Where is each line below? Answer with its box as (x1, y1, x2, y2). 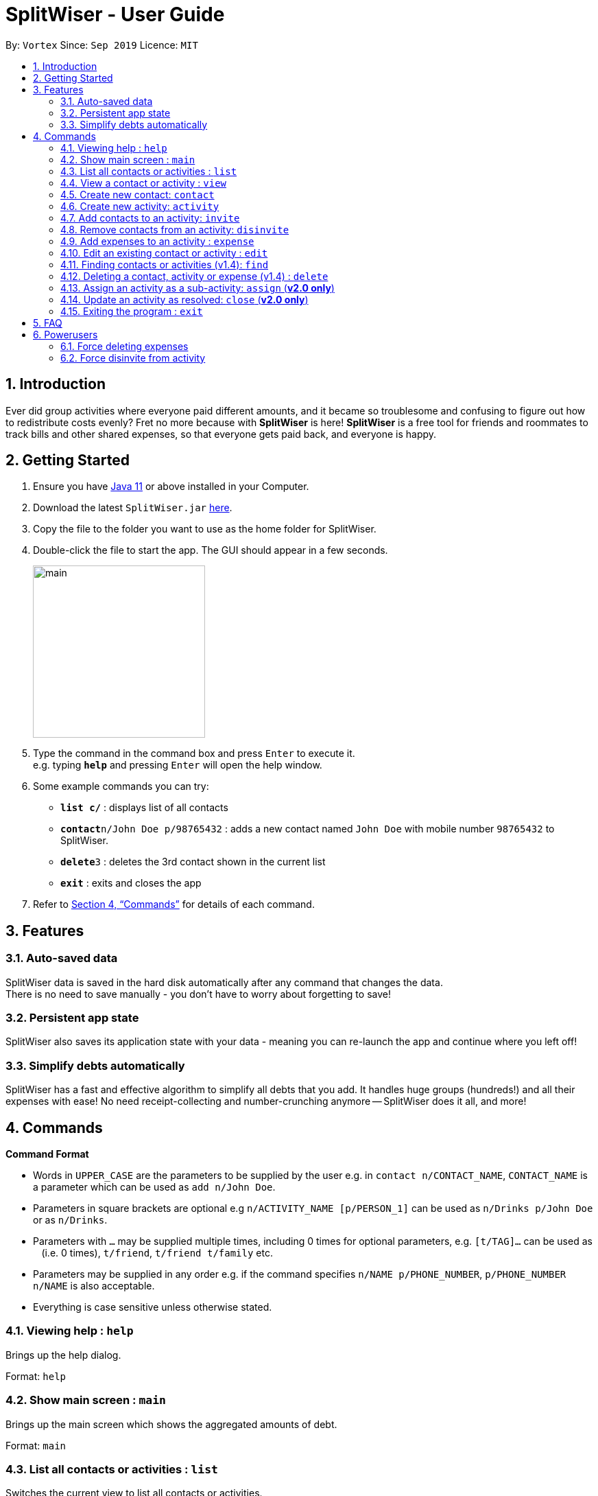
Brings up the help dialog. (5, 1348, 121, 1361)
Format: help (5, 1370, 66, 1382)
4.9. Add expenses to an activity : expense (60, 235, 254, 247)
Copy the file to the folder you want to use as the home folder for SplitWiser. (33, 523, 376, 535)
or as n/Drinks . (33, 1214, 108, 1226)
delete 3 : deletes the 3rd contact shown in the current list (60, 856, 326, 868)
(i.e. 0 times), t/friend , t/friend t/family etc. (41, 1247, 273, 1259)
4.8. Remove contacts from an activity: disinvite (60, 223, 289, 235)
